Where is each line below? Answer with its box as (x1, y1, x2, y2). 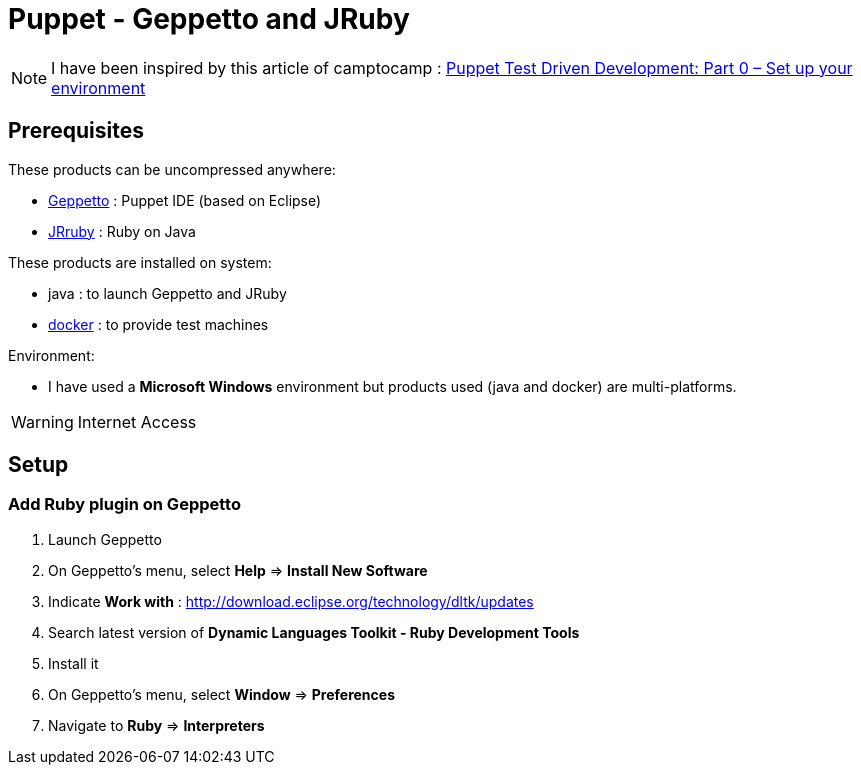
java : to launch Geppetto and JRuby (48, 284, 287, 302)
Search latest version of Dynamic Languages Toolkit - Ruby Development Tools (48, 623, 580, 641)
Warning (11, 411, 74, 432)
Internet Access (77, 411, 197, 432)
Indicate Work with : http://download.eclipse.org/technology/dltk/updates (48, 592, 534, 610)
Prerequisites (8, 118, 144, 144)
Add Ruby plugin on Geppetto (8, 494, 241, 515)
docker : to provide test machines (48, 315, 269, 333)
